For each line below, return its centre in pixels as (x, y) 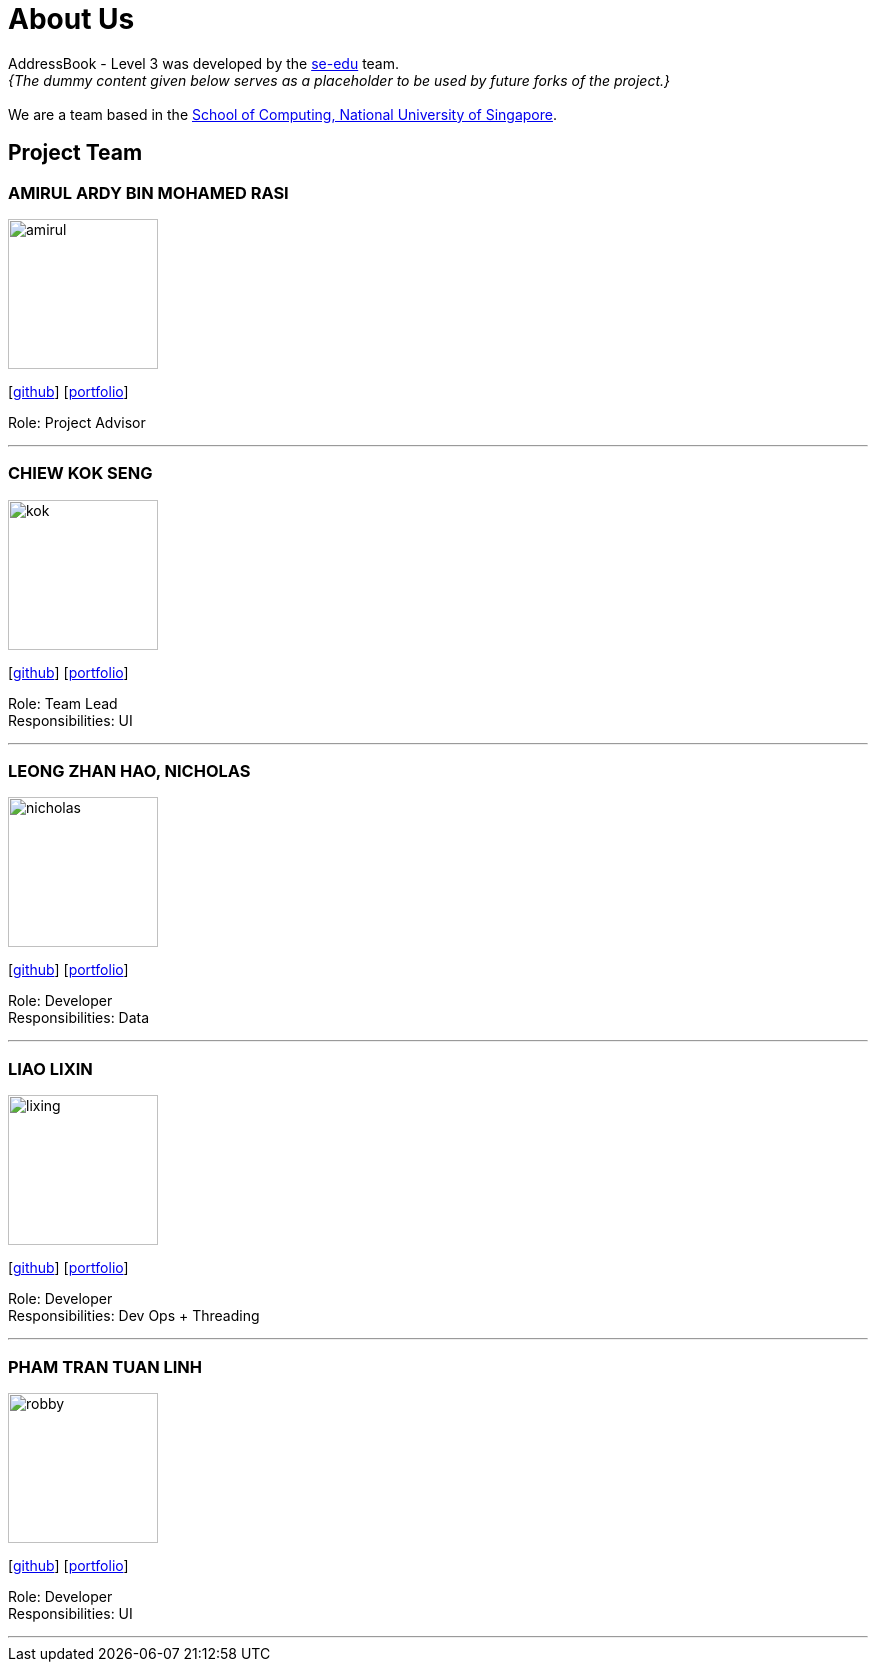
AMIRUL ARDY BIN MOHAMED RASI (148, 192)
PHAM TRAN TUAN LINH (105, 1366)
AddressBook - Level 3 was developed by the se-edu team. (204, 63)
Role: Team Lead (63, 703)
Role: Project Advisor (77, 422)
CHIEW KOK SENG (80, 473)
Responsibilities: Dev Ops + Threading (134, 1316)
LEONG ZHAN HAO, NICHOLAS (129, 771)
